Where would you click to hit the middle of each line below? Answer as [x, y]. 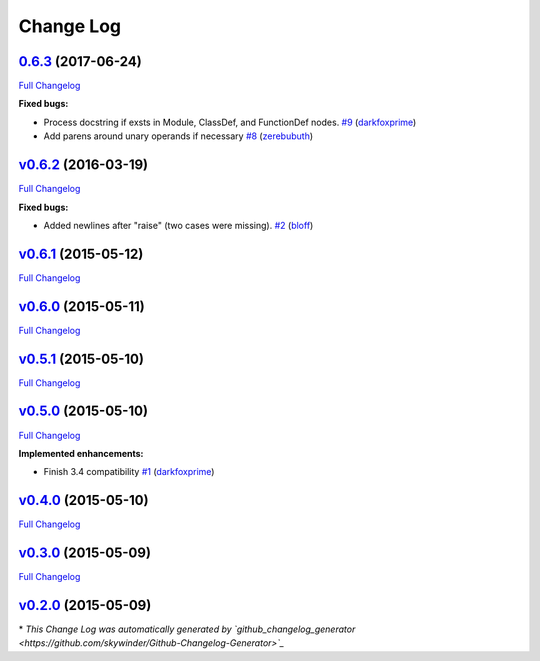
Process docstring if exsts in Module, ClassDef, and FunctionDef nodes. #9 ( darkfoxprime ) [230, 122]
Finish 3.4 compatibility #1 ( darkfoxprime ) [129, 472]
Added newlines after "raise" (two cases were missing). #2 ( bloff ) [178, 225]
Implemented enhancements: [81, 453]
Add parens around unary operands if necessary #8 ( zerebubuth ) [178, 136]
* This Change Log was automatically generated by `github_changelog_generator [187, 629]
